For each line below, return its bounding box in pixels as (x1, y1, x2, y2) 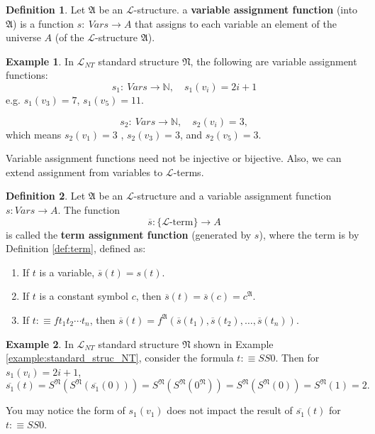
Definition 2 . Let (6, 188, 86, 203)
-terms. (173, 164, 204, 179)
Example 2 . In (6, 336, 74, 351)
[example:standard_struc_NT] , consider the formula (6, 350, 234, 365)
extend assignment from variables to (6, 164, 163, 179)
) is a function (13, 16, 74, 31)
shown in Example (194, 336, 274, 351)
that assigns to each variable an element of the (135, 16, 337, 31)
